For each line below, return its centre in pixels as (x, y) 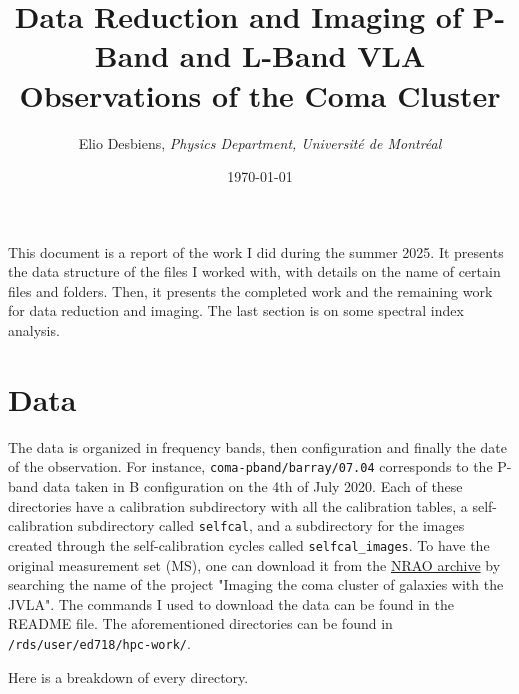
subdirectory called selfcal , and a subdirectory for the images (271, 525)
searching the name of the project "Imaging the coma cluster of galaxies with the (256, 584)
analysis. (34, 330)
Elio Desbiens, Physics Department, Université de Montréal (260, 142)
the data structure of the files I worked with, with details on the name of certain (254, 271)
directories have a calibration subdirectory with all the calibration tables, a (238, 505)
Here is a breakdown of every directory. (128, 676)
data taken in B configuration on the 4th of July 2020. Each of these (253, 486)
